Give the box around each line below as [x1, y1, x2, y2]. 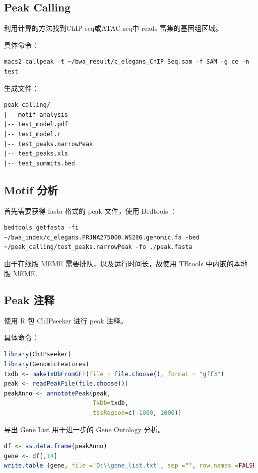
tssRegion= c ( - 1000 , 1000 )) [92, 409, 182, 417]
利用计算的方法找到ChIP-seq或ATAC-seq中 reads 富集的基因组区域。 [4, 23, 222, 33]
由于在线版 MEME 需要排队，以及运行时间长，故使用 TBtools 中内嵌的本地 [4, 258, 248, 268]
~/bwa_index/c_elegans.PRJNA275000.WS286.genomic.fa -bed [4, 234, 199, 241]
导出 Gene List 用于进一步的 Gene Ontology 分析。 [4, 424, 165, 434]
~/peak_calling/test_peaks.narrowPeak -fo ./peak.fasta [4, 243, 193, 251]
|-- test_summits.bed [4, 159, 75, 167]
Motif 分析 [4, 182, 58, 197]
